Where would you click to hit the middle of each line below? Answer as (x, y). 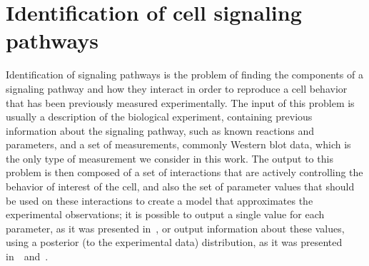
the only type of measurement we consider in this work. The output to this (170, 158)
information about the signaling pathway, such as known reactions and (160, 130)
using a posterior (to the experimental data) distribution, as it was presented (174, 242)
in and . (27, 256)
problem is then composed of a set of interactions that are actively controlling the (184, 172)
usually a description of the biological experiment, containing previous (159, 117)
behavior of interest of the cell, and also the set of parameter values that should (180, 186)
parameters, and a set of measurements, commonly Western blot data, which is (178, 144)
